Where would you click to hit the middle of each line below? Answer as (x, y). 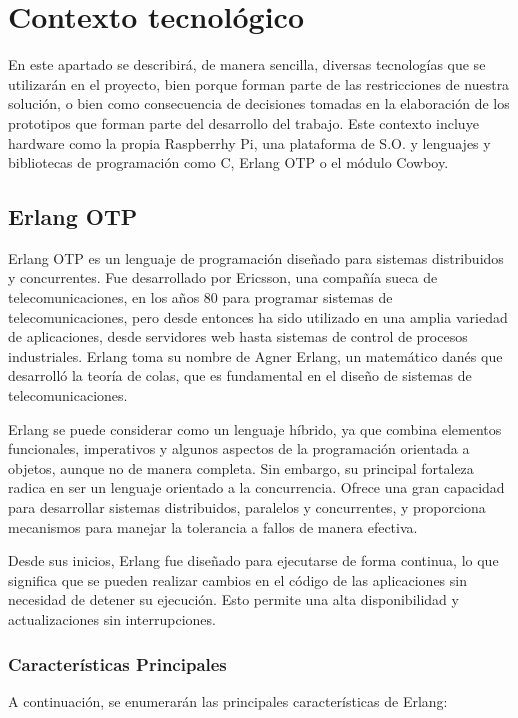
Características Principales (117, 663)
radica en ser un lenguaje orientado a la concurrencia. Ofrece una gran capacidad (256, 487)
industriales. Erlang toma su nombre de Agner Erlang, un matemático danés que (255, 355)
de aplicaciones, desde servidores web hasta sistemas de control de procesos (238, 336)
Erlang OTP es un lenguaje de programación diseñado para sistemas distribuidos (256, 257)
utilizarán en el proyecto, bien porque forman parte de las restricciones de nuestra (259, 83)
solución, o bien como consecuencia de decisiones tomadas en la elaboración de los (259, 103)
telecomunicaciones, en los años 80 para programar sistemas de (200, 297)
